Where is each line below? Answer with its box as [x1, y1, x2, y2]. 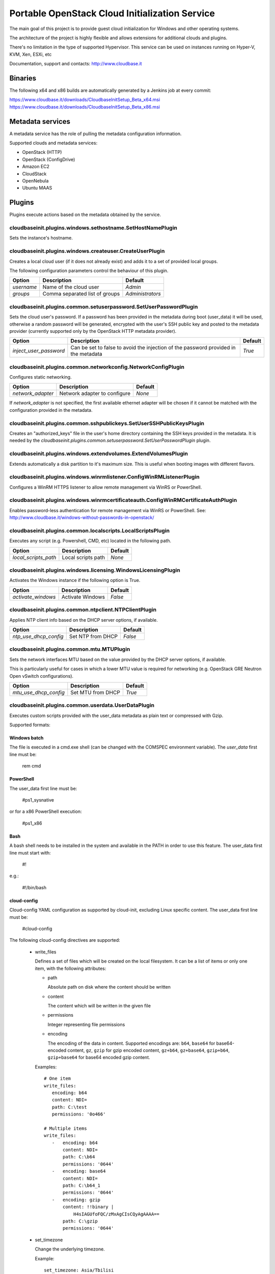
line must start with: [9, 850, 51, 856]
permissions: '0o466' [51, 1111, 106, 1117]
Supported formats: [9, 722, 51, 728]
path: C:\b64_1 [63, 1183, 101, 1188]
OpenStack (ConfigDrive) [22, 156, 75, 163]
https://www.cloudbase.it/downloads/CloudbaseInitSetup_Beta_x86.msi [9, 103, 160, 110]
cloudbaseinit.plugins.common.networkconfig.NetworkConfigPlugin [9, 363, 184, 370]
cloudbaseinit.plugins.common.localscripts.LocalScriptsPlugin [9, 527, 170, 534]
